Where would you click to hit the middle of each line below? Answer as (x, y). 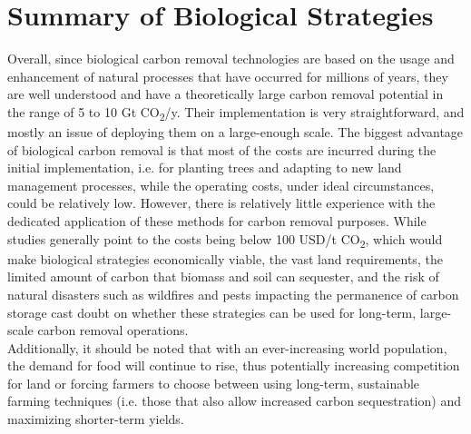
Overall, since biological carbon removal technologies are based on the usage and (231, 59)
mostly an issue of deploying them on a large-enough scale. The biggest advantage (235, 132)
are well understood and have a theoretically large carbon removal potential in (226, 94)
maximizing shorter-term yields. (96, 419)
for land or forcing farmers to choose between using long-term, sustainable (214, 383)
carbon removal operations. (113, 330)
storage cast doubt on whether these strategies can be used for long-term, (212, 312)
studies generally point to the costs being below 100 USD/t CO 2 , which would (225, 240)
